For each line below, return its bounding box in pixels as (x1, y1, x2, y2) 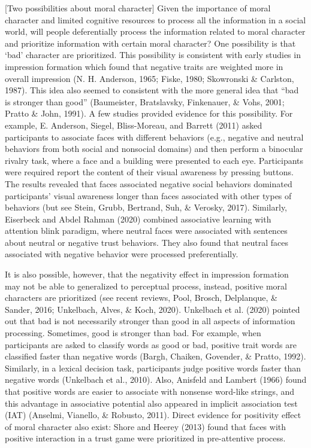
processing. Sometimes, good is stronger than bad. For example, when (5, 327, 261, 339)
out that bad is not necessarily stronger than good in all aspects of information (5, 315, 295, 327)
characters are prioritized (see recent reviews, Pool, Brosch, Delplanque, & (5, 291, 277, 304)
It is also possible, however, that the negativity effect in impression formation (5, 268, 289, 281)
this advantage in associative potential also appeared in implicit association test (5, 397, 298, 409)
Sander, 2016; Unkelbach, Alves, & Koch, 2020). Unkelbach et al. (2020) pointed (5, 303, 300, 315)
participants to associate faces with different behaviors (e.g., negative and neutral (5, 130, 304, 143)
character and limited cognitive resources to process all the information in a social (5, 13, 306, 26)
